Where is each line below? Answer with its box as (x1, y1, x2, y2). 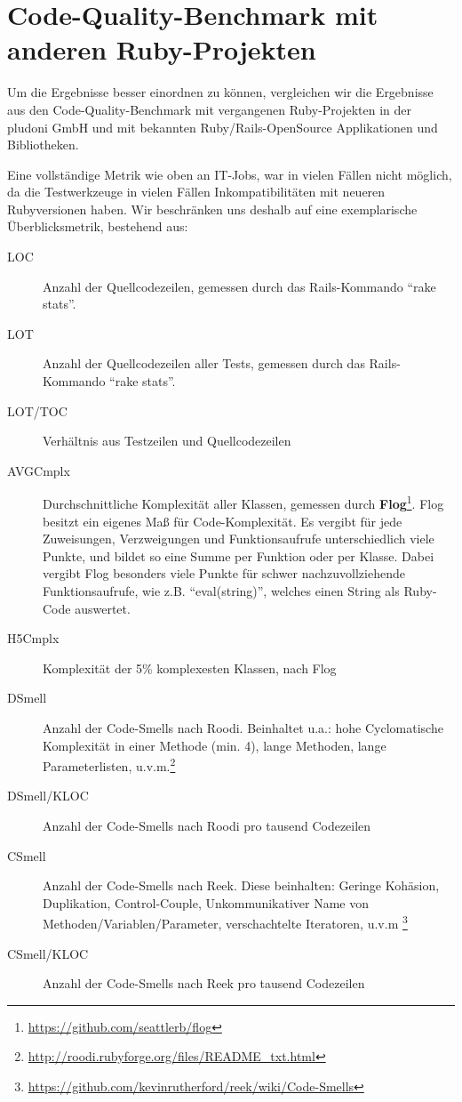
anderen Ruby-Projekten (7, 31, 316, 68)
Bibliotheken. (7, 135, 79, 154)
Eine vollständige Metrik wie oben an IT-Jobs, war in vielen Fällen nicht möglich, (7, 165, 452, 183)
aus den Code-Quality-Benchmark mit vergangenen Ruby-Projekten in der (7, 100, 412, 118)
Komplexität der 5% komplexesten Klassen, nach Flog (43, 658, 337, 677)
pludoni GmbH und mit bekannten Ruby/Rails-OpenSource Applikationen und (7, 117, 438, 136)
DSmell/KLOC (7, 786, 89, 805)
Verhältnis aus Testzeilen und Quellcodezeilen (43, 431, 291, 450)
